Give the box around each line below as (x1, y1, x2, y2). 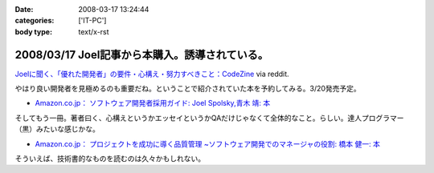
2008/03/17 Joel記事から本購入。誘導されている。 (14, 48, 269, 62)
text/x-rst (78, 26, 109, 36)
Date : (14, 5, 34, 14)
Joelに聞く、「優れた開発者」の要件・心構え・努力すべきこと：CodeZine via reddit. (14, 69, 289, 78)
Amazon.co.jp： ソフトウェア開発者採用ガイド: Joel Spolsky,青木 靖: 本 (35, 99, 271, 108)
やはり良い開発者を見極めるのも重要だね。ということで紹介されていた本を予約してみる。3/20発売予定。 (14, 84, 361, 94)
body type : (14, 26, 52, 36)
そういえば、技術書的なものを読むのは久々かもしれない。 (14, 154, 205, 163)
